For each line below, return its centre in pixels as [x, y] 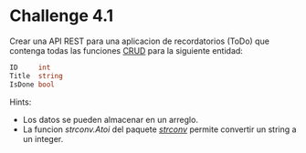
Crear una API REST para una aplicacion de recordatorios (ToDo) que [139, 41]
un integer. [43, 138]
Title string [37, 76]
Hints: [21, 102]
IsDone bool [32, 84]
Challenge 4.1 [62, 16]
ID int [30, 67]
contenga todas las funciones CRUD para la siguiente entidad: [127, 50]
